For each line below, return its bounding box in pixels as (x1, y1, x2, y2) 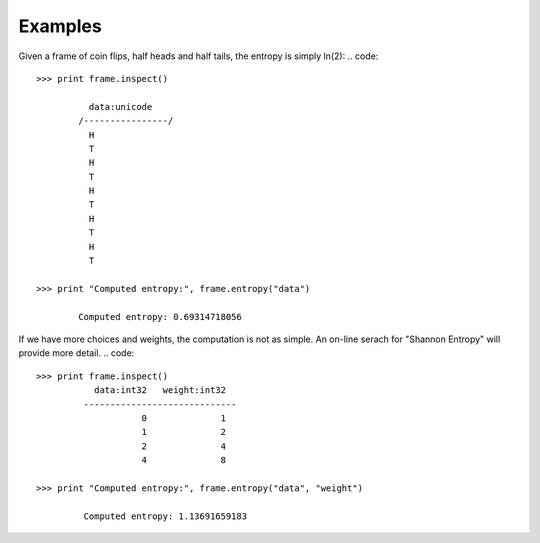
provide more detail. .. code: (18, 347, 135, 359)
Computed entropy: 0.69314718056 (78, 311, 242, 322)
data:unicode (88, 101, 153, 112)
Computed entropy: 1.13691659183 (83, 510, 248, 522)
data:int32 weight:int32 (93, 385, 227, 396)
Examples (18, 15, 102, 37)
